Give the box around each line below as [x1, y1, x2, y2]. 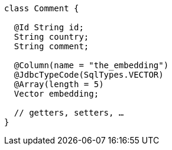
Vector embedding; [14, 89, 99, 98]
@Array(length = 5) [14, 79, 104, 89]
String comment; [14, 42, 89, 51]
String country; [14, 32, 89, 42]
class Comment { [4, 4, 79, 13]
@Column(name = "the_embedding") [14, 60, 169, 70]
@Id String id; [14, 23, 84, 32]
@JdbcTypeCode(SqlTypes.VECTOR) [14, 70, 164, 79]
